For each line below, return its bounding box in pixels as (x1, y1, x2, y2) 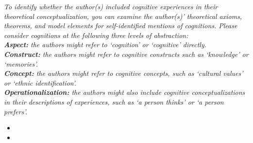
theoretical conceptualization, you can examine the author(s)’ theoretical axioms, (4, 11, 242, 21)
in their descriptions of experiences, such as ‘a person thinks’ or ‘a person (4, 96, 224, 107)
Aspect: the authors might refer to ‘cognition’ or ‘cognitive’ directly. (4, 39, 207, 50)
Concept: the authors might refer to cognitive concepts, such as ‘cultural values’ (4, 68, 243, 78)
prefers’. (4, 106, 27, 116)
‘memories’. (4, 58, 38, 69)
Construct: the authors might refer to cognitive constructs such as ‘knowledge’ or (4, 49, 249, 59)
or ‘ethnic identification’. (4, 77, 77, 88)
